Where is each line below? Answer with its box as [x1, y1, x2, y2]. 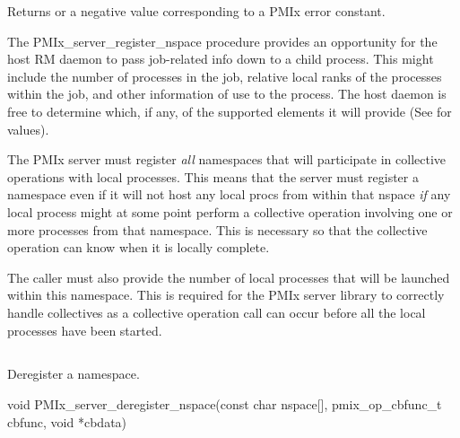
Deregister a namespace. [7, 364, 140, 383]
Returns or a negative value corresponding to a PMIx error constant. [7, 2, 386, 20]
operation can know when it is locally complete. [7, 238, 270, 257]
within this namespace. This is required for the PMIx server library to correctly [7, 285, 445, 304]
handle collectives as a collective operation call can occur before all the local [7, 302, 426, 321]
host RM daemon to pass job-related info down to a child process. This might [7, 49, 434, 68]
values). [7, 119, 49, 138]
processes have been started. [7, 320, 162, 339]
